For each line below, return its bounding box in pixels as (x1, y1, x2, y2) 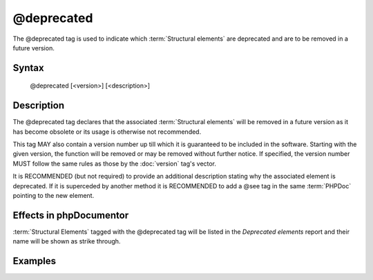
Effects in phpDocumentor (12, 209, 129, 221)
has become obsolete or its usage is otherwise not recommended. (12, 128, 202, 136)
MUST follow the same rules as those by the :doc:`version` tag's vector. (12, 159, 217, 168)
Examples (12, 255, 57, 267)
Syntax (12, 62, 44, 74)
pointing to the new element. (12, 191, 95, 199)
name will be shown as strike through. (12, 237, 121, 246)
